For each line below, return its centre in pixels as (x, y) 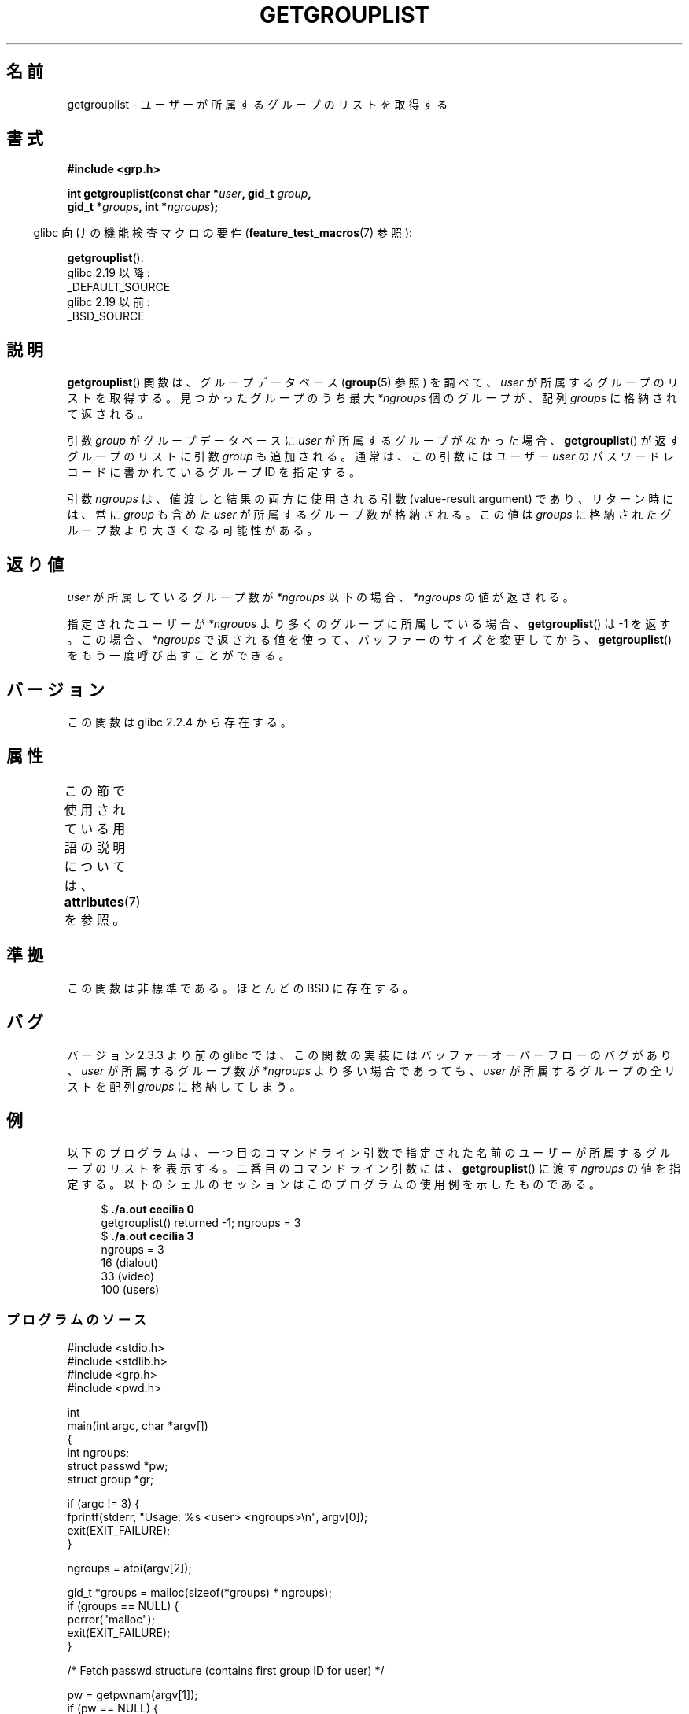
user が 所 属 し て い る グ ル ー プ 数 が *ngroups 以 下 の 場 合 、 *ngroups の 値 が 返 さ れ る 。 (321, 597)
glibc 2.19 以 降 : (109, 273)
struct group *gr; (111, 1479)
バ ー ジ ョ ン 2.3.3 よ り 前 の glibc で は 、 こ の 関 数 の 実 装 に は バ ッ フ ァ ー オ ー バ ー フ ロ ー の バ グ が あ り (369, 1055)
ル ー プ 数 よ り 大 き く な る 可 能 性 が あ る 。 (193, 530)
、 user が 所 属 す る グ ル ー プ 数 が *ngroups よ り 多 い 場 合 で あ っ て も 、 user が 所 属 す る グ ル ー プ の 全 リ (371, 1070)
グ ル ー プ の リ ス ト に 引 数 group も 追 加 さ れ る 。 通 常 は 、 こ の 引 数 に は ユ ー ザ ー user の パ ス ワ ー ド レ (370, 456)
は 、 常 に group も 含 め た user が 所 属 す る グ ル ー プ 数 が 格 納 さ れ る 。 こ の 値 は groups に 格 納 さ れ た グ (369, 515)
